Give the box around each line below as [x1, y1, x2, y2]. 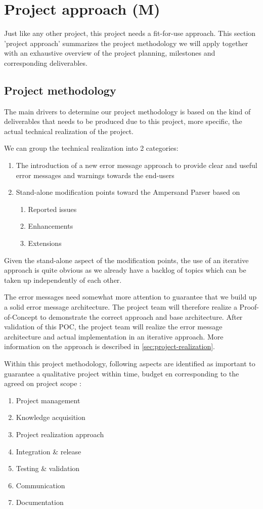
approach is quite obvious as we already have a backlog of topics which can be [4, 265, 246, 275]
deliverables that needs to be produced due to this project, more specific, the [4, 116, 242, 126]
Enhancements [28, 221, 73, 231]
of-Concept [4, 311, 38, 322]
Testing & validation [16, 463, 80, 474]
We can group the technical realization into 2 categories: [4, 143, 179, 153]
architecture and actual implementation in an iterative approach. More [4, 331, 224, 342]
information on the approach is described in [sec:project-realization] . [4, 341, 215, 352]
